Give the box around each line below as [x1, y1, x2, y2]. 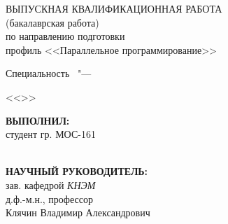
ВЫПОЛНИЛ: [6, 113, 70, 127]
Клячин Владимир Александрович [6, 205, 150, 220]
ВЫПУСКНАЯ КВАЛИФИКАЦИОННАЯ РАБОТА [6, 1, 222, 15]
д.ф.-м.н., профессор [6, 191, 93, 206]
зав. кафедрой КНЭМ [6, 177, 96, 192]
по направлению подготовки [6, 29, 125, 43]
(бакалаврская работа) [6, 15, 99, 29]
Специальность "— [6, 66, 92, 80]
